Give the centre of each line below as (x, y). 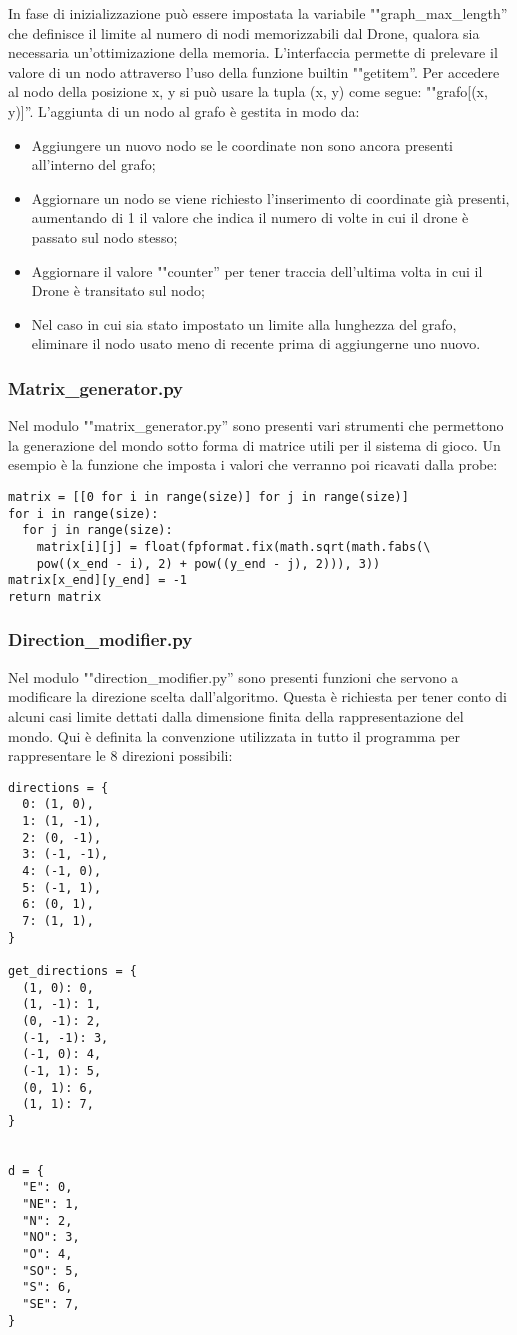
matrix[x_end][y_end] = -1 (97, 580)
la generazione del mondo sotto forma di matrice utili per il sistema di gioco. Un (254, 444)
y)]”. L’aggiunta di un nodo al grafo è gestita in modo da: (184, 110)
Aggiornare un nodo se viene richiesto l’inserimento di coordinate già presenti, (270, 197)
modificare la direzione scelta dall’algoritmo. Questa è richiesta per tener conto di (257, 696)
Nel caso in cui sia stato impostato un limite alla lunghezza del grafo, (244, 323)
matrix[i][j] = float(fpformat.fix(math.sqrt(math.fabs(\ (233, 546)
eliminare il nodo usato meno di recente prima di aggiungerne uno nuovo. (256, 343)
